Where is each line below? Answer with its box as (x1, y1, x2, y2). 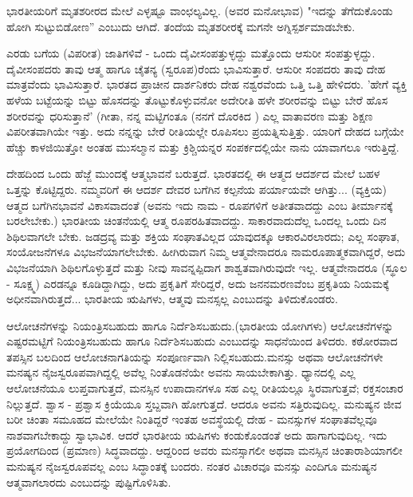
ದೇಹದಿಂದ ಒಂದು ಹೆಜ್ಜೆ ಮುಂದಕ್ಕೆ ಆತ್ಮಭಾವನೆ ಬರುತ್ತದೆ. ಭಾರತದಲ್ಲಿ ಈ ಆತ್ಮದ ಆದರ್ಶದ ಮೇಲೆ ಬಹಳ (6, 165, 380, 182)
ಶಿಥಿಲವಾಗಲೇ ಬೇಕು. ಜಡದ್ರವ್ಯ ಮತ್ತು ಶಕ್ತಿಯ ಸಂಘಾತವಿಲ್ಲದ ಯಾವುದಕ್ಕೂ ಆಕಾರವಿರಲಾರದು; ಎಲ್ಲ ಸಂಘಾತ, (6, 227, 399, 244)
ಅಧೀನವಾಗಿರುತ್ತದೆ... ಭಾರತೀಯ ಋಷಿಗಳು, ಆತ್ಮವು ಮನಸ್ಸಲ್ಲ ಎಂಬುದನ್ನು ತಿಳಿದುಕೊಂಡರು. (6, 290, 338, 307)
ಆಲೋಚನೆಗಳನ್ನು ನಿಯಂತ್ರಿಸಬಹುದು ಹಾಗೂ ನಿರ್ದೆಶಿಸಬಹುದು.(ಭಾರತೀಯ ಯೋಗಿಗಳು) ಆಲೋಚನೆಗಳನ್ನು (6, 317, 394, 333)
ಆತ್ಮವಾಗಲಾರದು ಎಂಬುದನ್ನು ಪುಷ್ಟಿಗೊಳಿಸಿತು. (6, 473, 171, 490)
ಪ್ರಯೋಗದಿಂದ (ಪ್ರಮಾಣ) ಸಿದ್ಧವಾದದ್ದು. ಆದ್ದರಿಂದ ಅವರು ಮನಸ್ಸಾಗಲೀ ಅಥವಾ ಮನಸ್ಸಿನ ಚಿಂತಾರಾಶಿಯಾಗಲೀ (6, 442, 403, 459)
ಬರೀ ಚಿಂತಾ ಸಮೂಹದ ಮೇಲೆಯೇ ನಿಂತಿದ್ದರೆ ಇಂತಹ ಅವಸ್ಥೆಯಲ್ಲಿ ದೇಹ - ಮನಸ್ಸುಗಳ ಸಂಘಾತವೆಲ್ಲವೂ (6, 411, 377, 428)
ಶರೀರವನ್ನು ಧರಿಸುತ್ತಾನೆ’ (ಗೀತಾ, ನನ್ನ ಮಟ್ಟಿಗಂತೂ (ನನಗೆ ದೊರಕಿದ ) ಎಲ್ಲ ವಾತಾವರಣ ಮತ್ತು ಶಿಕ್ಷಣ (6, 107, 373, 124)
